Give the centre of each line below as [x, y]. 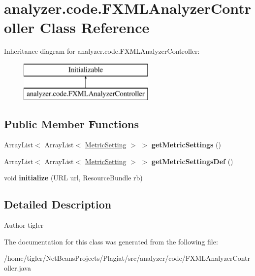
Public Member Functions [71, 124]
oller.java [17, 268]
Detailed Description [58, 204]
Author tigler [24, 225]
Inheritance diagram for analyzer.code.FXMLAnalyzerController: [102, 51]
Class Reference [95, 27]
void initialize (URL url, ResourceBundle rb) [73, 178]
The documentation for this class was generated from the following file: [111, 241]
